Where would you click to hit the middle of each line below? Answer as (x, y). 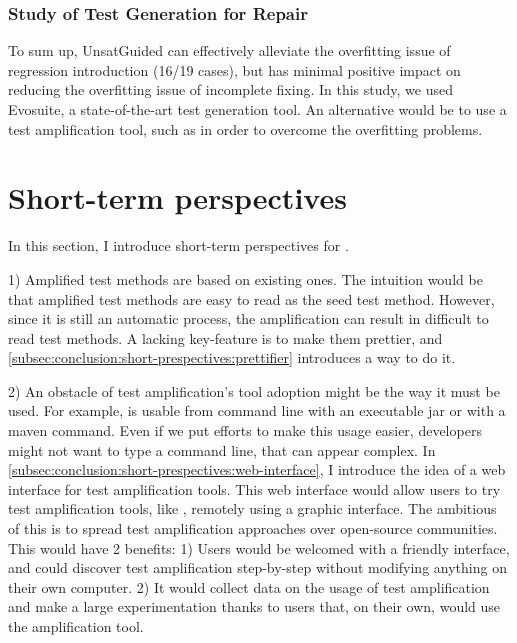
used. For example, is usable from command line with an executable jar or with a (257, 410)
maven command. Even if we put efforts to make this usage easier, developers (245, 430)
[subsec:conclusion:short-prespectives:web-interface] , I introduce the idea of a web (257, 469)
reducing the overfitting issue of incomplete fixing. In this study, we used (230, 89)
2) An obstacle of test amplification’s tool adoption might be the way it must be (254, 390)
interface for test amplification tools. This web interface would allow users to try (254, 488)
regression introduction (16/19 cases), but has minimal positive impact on (234, 69)
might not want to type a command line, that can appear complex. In (222, 449)
